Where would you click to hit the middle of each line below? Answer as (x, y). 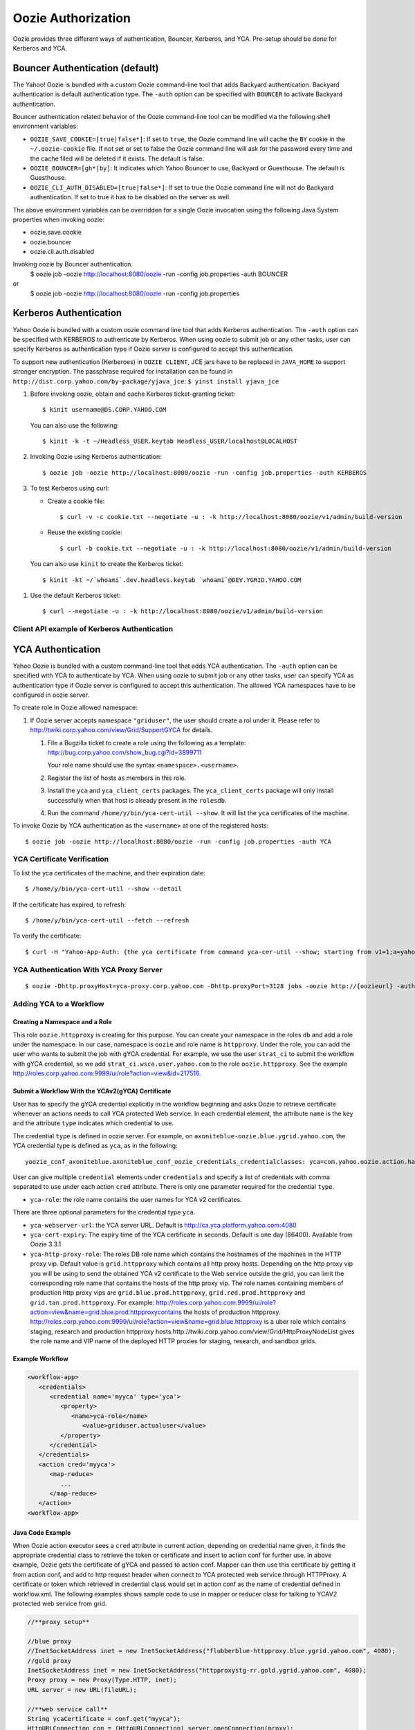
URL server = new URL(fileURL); (82, 1690)
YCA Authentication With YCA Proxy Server (87, 969)
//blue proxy (49, 1641)
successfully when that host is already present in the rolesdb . (137, 800)
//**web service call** (68, 1709)
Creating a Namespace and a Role (62, 1022)
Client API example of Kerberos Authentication (93, 629)
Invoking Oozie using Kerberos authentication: (96, 457)
